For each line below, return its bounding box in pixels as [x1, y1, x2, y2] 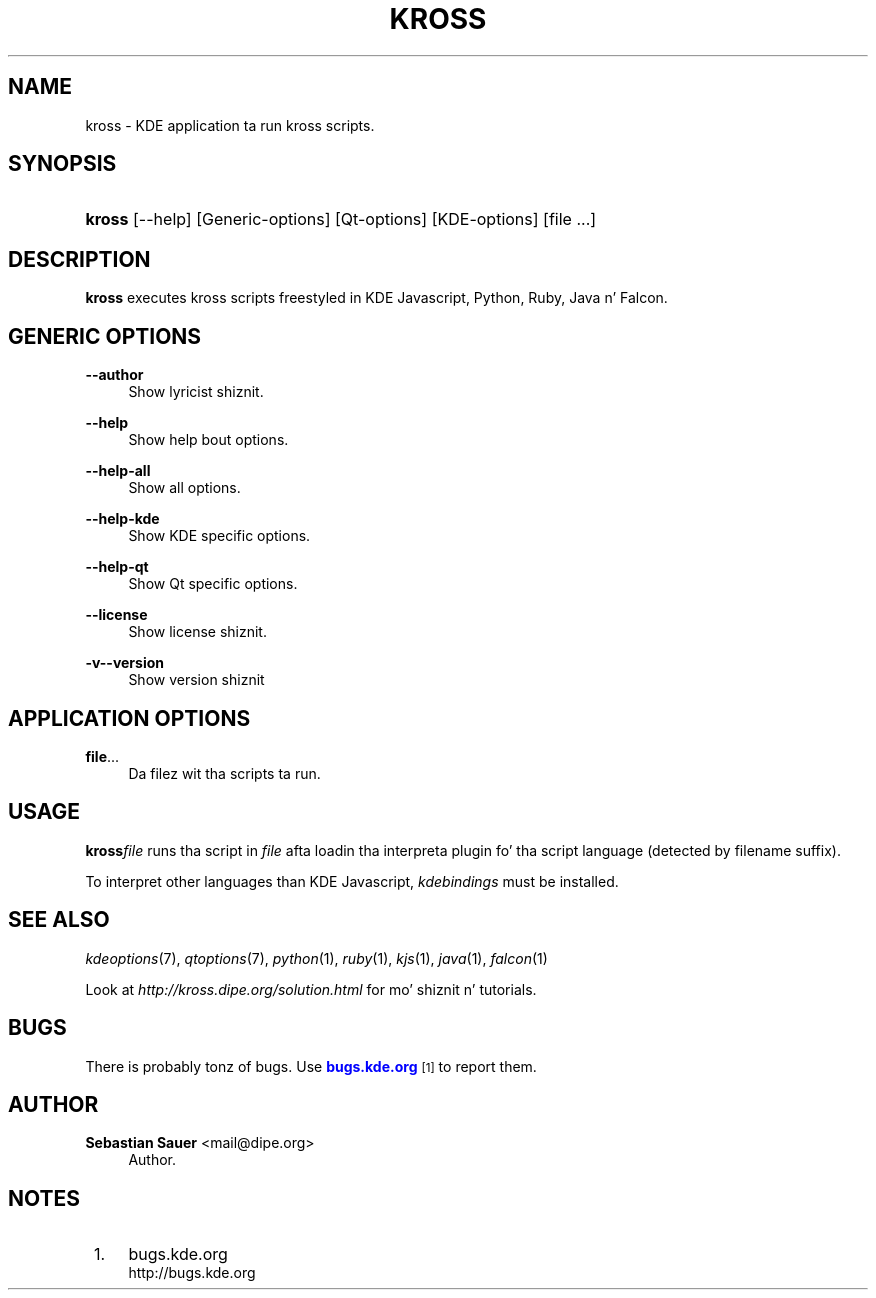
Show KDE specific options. [128, 527, 311, 545]
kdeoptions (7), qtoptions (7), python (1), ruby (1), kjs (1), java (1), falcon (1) [85, 949, 548, 967]
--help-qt [85, 558, 149, 576]
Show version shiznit [128, 671, 265, 689]
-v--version [85, 654, 164, 672]
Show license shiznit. [128, 623, 267, 641]
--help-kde [85, 510, 160, 528]
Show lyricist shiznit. [128, 383, 264, 401]
